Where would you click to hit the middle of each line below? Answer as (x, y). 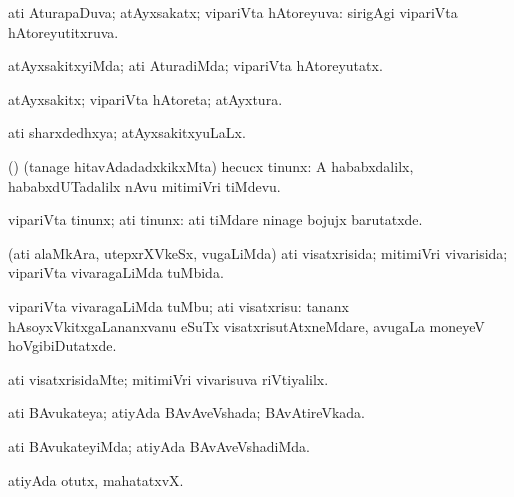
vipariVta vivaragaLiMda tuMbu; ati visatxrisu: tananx (178, 305)
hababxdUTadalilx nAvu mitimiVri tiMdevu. (144, 185)
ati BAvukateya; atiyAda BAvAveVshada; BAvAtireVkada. (186, 412)
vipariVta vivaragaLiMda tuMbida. (116, 272)
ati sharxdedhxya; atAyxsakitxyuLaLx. (127, 132)
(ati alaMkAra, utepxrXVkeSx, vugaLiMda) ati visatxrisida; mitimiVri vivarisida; (258, 252)
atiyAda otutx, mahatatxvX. (96, 479)
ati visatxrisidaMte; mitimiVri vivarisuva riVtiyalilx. (168, 378)
